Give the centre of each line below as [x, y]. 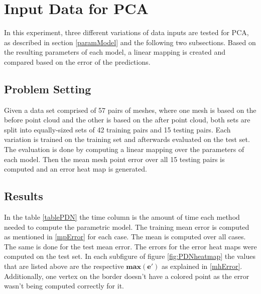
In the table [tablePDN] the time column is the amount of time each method [122, 217]
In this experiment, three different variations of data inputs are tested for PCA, [126, 32]
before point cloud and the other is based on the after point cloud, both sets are [127, 120]
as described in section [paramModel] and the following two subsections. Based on [130, 42]
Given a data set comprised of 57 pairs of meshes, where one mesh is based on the [130, 110]
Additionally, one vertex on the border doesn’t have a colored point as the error [127, 276]
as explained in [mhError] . [202, 266]
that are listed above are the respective [64, 266]
